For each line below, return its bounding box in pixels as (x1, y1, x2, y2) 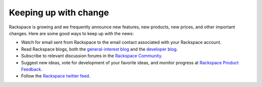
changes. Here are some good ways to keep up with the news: (9, 30, 134, 36)
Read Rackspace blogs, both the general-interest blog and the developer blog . (21, 46, 178, 52)
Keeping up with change (9, 7, 109, 18)
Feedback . (21, 66, 42, 72)
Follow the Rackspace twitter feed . (21, 73, 91, 79)
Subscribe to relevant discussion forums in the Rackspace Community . (21, 53, 163, 59)
